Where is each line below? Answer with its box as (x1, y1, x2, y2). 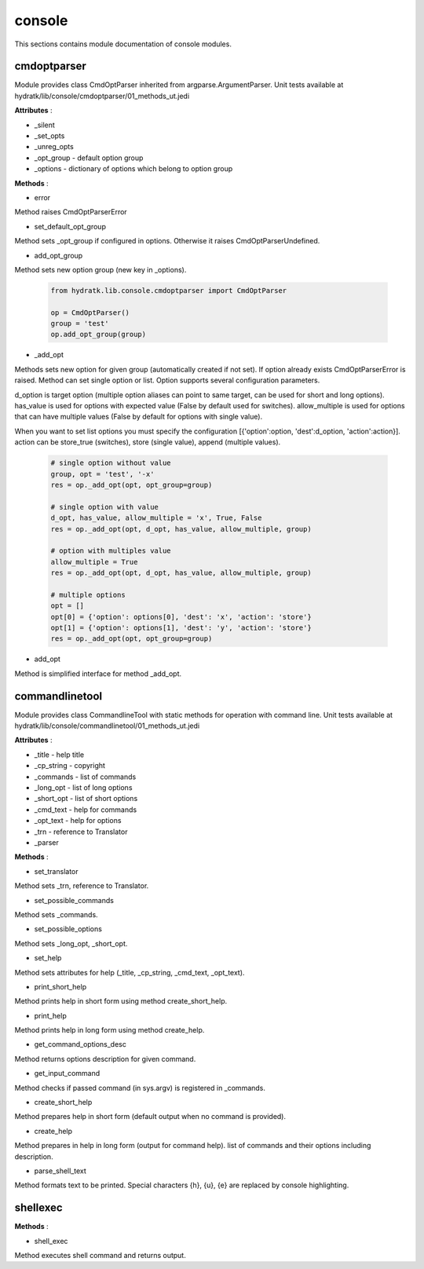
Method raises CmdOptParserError (14, 207, 127, 217)
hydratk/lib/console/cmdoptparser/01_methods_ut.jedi (14, 91, 190, 101)
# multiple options (50, 590, 126, 599)
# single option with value (50, 503, 159, 511)
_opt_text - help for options (34, 816, 122, 825)
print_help (34, 1011, 67, 1020)
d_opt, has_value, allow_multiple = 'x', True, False (50, 514, 262, 522)
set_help (34, 953, 62, 963)
